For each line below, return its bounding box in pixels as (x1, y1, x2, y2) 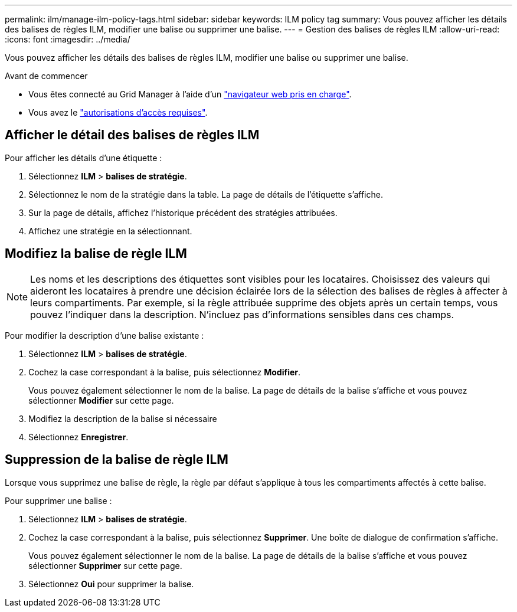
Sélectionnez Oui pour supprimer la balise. (28, 578, 194, 589)
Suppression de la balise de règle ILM (5, 452, 228, 467)
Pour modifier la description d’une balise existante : (5, 330, 204, 341)
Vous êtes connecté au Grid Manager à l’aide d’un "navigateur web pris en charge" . (28, 89, 352, 99)
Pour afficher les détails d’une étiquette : (5, 152, 162, 163)
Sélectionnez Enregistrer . (28, 431, 129, 442)
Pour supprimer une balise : (5, 495, 112, 506)
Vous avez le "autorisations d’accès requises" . (28, 107, 208, 117)
